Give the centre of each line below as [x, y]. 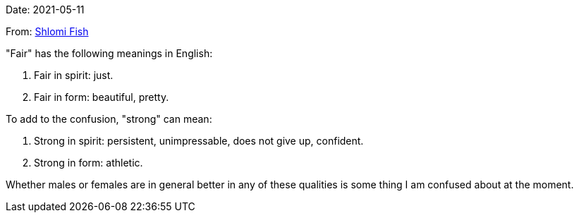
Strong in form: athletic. [89, 163]
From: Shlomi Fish [47, 31]
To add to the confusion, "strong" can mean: [109, 119]
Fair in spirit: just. [74, 75]
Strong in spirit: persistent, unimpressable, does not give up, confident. [199, 141]
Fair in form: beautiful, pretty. [102, 97]
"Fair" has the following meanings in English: [109, 53]
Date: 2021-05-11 [45, 10]
